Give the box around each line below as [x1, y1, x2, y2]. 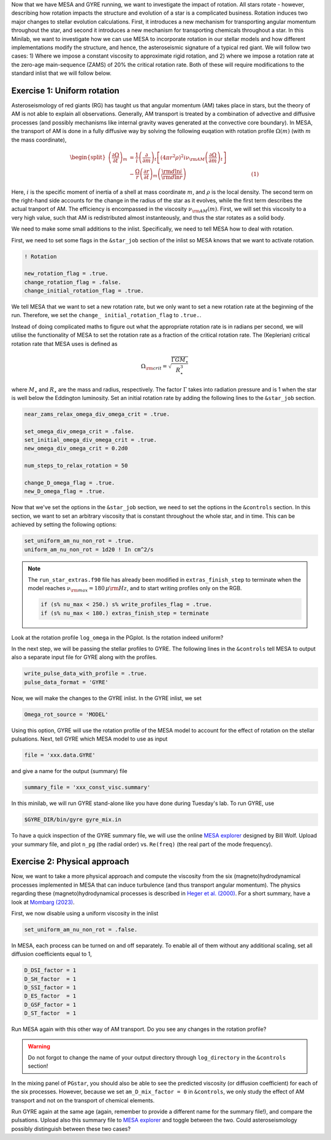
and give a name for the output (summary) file [11, 768, 128, 775]
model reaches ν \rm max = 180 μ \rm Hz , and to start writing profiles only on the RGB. [28, 585, 242, 593]
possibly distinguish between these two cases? [11, 1125, 131, 1132]
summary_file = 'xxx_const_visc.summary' [24, 784, 151, 791]
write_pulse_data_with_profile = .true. [24, 670, 147, 677]
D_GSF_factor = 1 [24, 1001, 77, 1008]
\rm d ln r [161, 174, 183, 180]
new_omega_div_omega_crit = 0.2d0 [24, 445, 128, 452]
